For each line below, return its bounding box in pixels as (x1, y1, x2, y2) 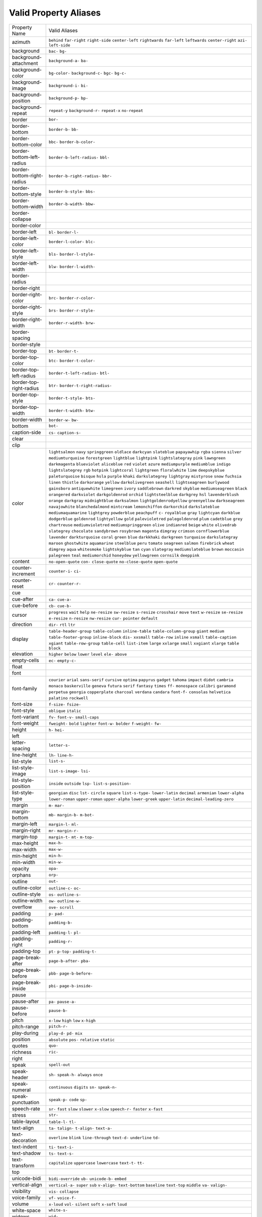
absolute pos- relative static (49, 1037, 115, 1042)
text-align (12, 1125, 34, 1131)
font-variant (12, 713, 39, 720)
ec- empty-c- (49, 658, 77, 663)
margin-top (12, 833, 38, 840)
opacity (12, 865, 29, 872)
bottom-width (12, 203, 44, 210)
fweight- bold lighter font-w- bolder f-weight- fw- (49, 721, 162, 726)
